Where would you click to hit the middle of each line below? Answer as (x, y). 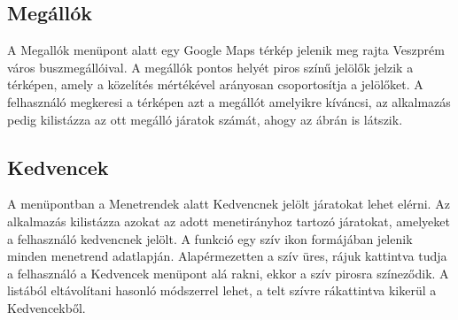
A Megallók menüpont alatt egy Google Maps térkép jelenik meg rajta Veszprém (226, 50)
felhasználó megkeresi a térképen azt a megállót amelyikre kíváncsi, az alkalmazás (229, 101)
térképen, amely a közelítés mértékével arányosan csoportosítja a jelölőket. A (215, 84)
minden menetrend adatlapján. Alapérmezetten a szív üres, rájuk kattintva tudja (227, 256)
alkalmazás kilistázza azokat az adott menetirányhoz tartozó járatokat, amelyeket (229, 221)
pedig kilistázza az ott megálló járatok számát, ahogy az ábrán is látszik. (205, 119)
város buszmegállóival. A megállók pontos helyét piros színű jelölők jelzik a (210, 67)
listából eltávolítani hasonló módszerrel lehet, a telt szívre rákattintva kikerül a (222, 290)
